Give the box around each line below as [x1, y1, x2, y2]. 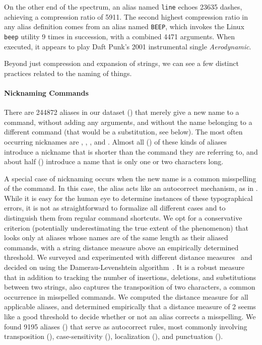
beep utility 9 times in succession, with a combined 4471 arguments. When [4, 31, 235, 41]
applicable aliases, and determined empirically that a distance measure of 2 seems [4, 301, 256, 312]
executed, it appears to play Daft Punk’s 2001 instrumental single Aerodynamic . [4, 41, 251, 51]
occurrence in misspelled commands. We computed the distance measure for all [4, 291, 248, 302]
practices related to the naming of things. [4, 67, 132, 78]
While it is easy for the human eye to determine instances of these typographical [4, 192, 253, 203]
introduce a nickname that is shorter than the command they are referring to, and [4, 146, 258, 157]
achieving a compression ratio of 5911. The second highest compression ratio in [4, 11, 248, 22]
